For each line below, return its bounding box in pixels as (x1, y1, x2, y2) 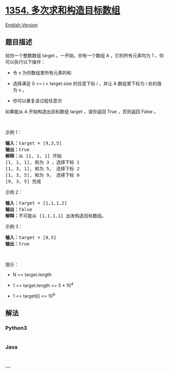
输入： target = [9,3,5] (5, 140, 62, 146)
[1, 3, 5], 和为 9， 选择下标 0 (5, 172, 80, 178)
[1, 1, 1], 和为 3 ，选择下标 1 (5, 159, 80, 165)
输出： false (5, 206, 33, 212)
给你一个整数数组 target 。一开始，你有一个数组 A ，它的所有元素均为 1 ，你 (5, 52, 164, 59)
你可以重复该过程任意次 (12, 97, 62, 103)
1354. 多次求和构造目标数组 (5, 5, 121, 16)
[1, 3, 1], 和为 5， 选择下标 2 (5, 166, 80, 171)
